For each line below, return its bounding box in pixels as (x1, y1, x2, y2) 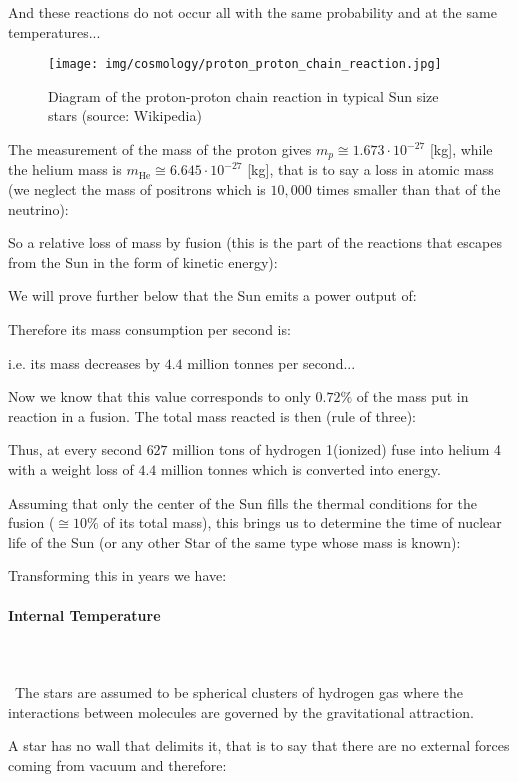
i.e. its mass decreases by (8, 352, 161, 373)
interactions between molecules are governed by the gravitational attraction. (8, 701, 474, 722)
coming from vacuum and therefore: (8, 754, 227, 775)
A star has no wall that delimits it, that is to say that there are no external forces (8, 735, 510, 756)
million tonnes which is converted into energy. (160, 459, 441, 480)
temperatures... (8, 21, 101, 42)
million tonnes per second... (187, 352, 356, 373)
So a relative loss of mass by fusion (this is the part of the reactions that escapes (8, 232, 502, 253)
